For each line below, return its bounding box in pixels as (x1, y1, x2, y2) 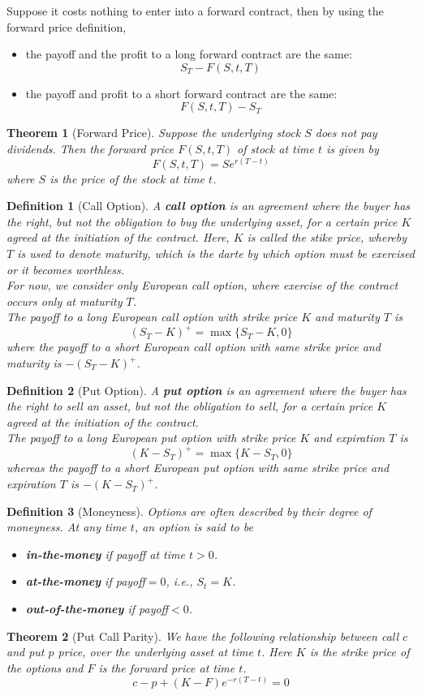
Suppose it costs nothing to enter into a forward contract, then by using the (6, 2, 384, 19)
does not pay (315, 124, 377, 141)
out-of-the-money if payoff (25, 600, 169, 617)
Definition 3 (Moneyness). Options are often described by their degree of (6, 502, 372, 519)
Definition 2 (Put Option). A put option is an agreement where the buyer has (6, 381, 407, 398)
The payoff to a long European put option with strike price (6, 429, 296, 446)
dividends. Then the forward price (6, 140, 174, 157)
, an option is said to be (134, 518, 253, 535)
